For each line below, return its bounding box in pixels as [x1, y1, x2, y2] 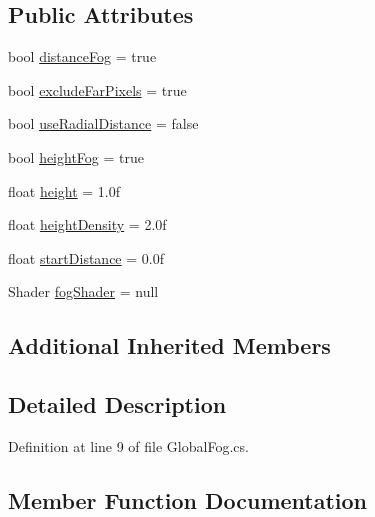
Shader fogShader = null [8, 281, 159, 302]
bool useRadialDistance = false [8, 113, 199, 134]
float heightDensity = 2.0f [8, 214, 167, 235]
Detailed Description [8, 389, 227, 420]
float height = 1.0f [8, 180, 121, 201]
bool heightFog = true [8, 146, 144, 167]
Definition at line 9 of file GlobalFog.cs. [8, 435, 249, 456]
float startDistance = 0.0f [8, 247, 164, 268]
